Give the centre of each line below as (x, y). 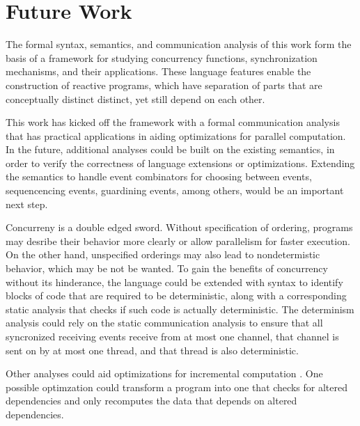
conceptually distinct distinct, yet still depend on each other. (135, 98)
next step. (27, 204)
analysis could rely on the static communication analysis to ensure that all (164, 323)
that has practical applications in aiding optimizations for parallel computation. (176, 135)
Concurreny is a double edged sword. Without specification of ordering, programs (179, 227)
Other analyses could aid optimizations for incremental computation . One (164, 373)
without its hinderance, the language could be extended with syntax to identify (174, 282)
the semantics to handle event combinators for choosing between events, (159, 176)
